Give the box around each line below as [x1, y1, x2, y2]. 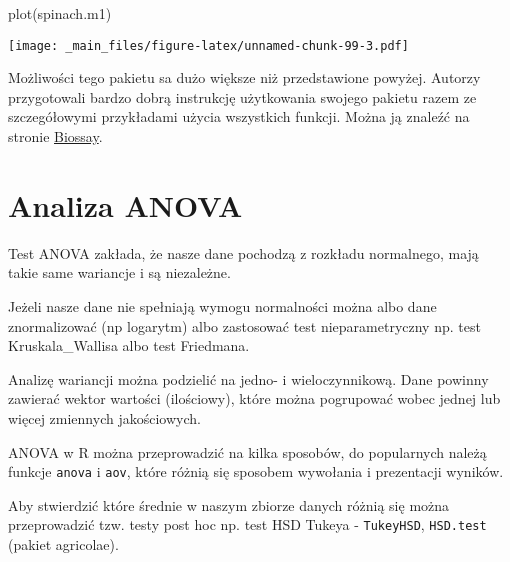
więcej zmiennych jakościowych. [8, 407, 201, 428]
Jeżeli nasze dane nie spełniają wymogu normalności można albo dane [8, 295, 437, 316]
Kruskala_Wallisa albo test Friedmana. [8, 335, 250, 356]
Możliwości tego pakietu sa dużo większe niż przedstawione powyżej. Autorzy [8, 67, 481, 88]
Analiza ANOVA [8, 184, 243, 225]
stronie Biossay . [8, 126, 103, 147]
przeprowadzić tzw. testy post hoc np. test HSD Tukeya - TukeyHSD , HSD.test [8, 514, 487, 535]
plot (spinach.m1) [8, 3, 112, 23]
